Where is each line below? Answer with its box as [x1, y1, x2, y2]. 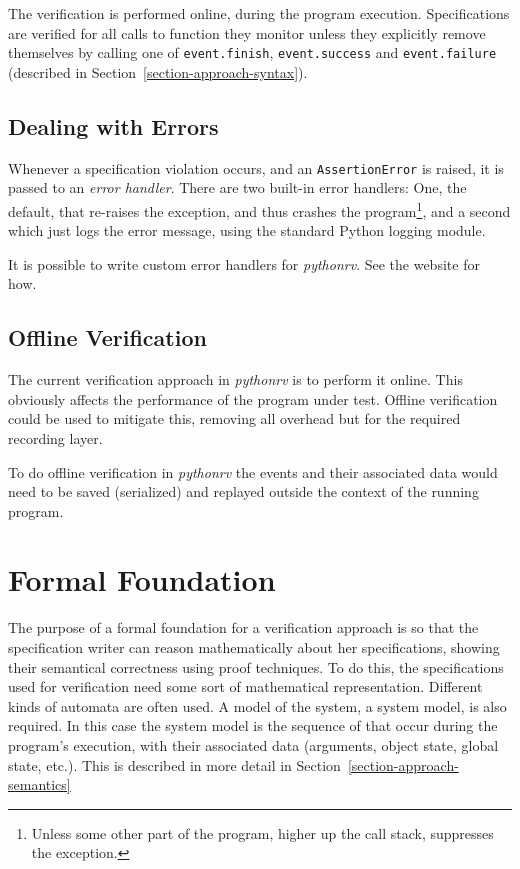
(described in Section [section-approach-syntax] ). [8, 61, 308, 82]
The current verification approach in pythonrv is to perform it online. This [8, 369, 463, 390]
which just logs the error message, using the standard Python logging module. [8, 220, 486, 241]
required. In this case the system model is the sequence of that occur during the [8, 715, 498, 736]
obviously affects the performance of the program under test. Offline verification [8, 388, 498, 409]
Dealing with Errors [8, 110, 219, 141]
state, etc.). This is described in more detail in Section [8, 754, 341, 775]
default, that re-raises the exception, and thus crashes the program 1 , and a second [8, 197, 511, 221]
